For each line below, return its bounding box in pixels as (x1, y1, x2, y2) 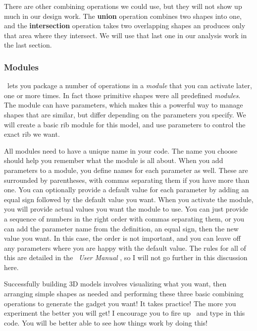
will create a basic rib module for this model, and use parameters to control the (4, 119, 246, 129)
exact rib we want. (4, 129, 60, 139)
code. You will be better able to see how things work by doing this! (4, 317, 207, 328)
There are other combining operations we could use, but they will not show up (4, 1, 242, 11)
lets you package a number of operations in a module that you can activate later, (7, 80, 252, 91)
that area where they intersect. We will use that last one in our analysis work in (4, 30, 247, 40)
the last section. (4, 40, 52, 50)
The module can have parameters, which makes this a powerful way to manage (4, 100, 243, 110)
